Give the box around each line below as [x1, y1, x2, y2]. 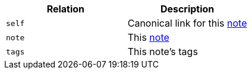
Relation [46, 3, 85, 15]
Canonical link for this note [127, 17, 247, 29]
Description [160, 3, 215, 15]
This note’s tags [127, 46, 198, 57]
